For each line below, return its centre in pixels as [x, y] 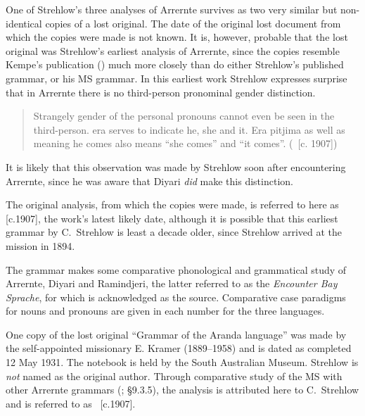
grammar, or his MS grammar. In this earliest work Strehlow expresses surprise [177, 78]
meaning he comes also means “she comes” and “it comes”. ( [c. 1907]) [185, 143]
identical [24, 23]
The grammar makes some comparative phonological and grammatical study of [176, 269]
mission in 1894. [40, 245]
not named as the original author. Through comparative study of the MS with [174, 376]
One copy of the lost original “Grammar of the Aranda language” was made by [176, 334]
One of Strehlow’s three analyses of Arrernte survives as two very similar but [172, 9]
